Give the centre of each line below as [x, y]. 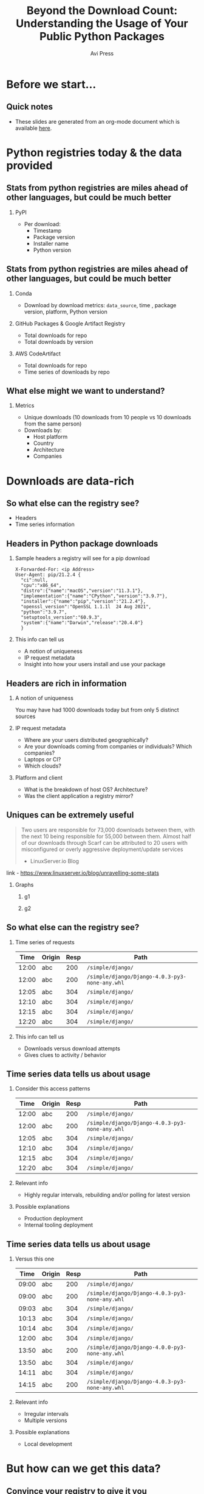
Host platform [50, 437]
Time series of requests [45, 942]
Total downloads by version [59, 341]
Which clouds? [43, 766]
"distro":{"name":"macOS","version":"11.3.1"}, [82, 591]
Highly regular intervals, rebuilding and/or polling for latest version [107, 1195]
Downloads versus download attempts [72, 1048]
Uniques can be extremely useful [70, 815]
